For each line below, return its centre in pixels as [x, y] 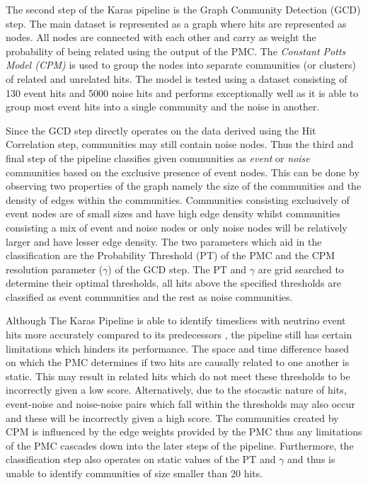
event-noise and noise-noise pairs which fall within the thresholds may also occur [180, 404]
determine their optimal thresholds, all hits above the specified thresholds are [173, 283]
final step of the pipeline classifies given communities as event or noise [158, 158]
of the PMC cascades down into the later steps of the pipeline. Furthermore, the [180, 445]
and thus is [311, 459]
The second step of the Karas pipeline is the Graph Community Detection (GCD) [183, 9]
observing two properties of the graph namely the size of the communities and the [184, 186]
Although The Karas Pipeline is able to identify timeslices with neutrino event [176, 320]
